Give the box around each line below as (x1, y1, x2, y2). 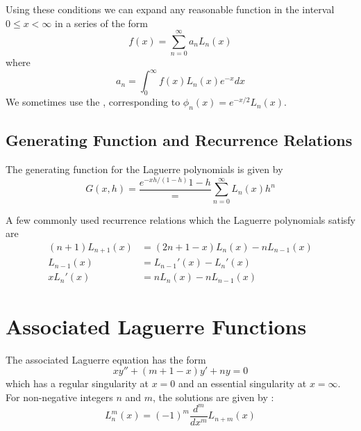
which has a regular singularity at (6, 376, 149, 391)
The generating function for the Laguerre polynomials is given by (6, 162, 283, 177)
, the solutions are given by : (153, 389, 274, 404)
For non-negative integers (6, 389, 113, 404)
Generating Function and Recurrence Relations (6, 129, 353, 151)
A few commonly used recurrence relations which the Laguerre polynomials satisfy (6, 212, 356, 227)
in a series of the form (54, 15, 148, 30)
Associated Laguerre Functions (6, 311, 307, 340)
